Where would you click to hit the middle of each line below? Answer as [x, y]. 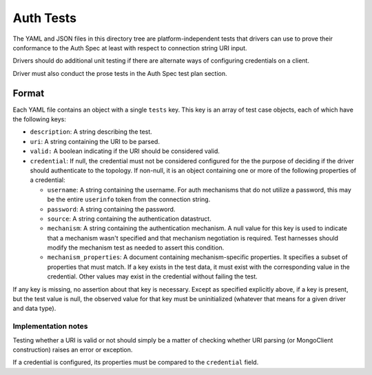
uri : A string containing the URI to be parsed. [95, 141]
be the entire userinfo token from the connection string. [129, 199]
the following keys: [40, 119]
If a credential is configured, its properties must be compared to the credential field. [136, 363]
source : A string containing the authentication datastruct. [129, 219]
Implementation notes [50, 326]
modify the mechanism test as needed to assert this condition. [136, 247]
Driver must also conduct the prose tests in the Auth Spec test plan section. [120, 73]
